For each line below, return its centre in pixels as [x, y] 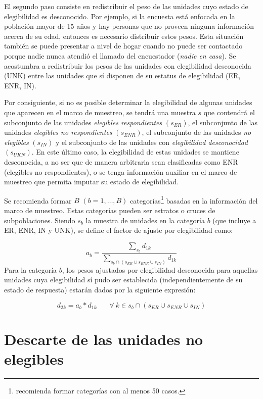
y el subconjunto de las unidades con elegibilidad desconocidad [152, 142]
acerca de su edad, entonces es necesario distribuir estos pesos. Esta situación [124, 36]
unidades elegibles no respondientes [58, 132]
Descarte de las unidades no [104, 339]
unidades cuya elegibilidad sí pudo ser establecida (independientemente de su [123, 280]
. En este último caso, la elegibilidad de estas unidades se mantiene [135, 152]
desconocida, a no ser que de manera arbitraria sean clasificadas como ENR [121, 161]
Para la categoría [31, 269]
